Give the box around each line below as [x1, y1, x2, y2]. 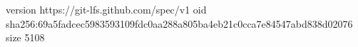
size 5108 [6, 30, 45, 45]
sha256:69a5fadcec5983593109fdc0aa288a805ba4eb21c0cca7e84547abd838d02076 [6, 16, 353, 31]
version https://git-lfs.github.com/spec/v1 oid [6, 2, 207, 16]
